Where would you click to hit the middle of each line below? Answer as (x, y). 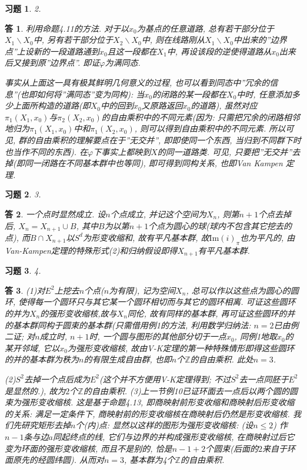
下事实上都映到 (122, 151)
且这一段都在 (132, 51)
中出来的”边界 (260, 40)
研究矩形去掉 (46, 425)
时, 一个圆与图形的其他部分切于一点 (158, 336)
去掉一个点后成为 (57, 379)
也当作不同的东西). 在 (46, 151)
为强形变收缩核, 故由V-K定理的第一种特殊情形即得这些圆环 (181, 348)
